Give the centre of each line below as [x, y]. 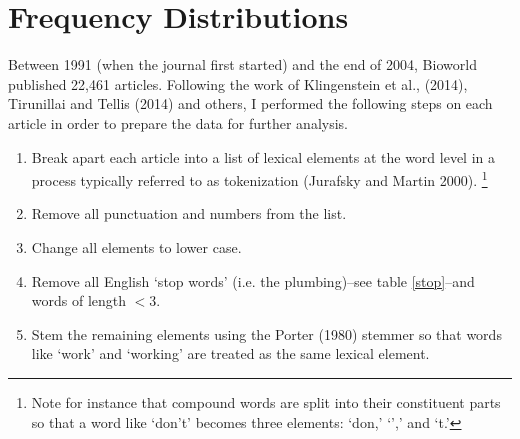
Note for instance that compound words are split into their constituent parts [266, 401]
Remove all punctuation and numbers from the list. [189, 213]
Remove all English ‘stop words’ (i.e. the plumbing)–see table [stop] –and [253, 280]
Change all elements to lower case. [136, 246]
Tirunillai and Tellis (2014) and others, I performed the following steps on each [250, 103]
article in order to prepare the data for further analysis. [178, 122]
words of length [79, 300]
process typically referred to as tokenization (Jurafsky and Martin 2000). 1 [259, 178]
